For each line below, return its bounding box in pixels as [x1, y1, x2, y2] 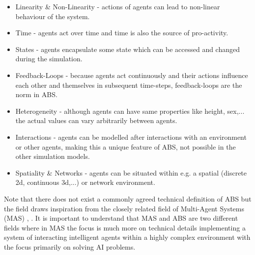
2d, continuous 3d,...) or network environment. [15, 177, 155, 187]
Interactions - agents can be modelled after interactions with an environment [15, 131, 247, 142]
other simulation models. [15, 151, 90, 161]
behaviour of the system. [15, 11, 90, 21]
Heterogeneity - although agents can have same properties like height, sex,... [15, 105, 245, 116]
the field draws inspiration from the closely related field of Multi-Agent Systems [4, 203, 244, 213]
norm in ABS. [15, 89, 57, 100]
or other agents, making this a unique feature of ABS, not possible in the [15, 141, 236, 152]
